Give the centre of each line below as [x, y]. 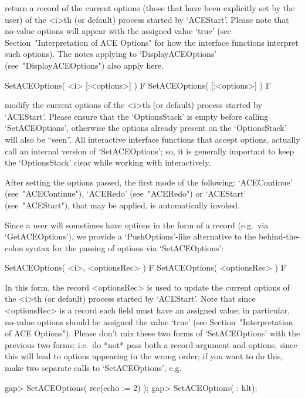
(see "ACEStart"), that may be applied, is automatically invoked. [122, 205]
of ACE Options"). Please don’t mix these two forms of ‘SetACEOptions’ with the [152, 333]
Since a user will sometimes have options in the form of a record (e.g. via [137, 225]
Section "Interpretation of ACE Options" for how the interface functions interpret [152, 42]
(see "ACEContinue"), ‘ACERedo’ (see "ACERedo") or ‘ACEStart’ [126, 193]
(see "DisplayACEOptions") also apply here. [84, 65]
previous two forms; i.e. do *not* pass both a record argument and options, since [151, 344]
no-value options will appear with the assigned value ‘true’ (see [118, 31]
